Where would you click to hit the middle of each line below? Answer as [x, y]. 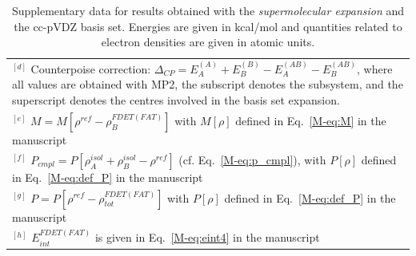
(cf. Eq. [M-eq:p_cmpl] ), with [252, 159]
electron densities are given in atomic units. [208, 42]
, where [375, 68]
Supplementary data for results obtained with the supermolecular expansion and [208, 10]
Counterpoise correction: [91, 68]
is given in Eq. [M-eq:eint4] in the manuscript [207, 237]
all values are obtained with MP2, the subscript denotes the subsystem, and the [208, 84]
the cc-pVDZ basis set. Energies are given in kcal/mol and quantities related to [208, 26]
